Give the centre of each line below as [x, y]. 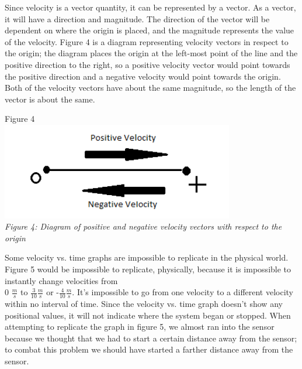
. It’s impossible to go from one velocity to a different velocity [183, 292]
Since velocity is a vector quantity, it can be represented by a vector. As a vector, [150, 7]
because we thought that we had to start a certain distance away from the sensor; [151, 338]
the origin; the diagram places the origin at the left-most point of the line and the [151, 53]
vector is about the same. [50, 99]
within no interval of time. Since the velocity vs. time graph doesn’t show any [144, 303]
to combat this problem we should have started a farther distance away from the [149, 349]
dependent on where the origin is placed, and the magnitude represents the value [150, 30]
